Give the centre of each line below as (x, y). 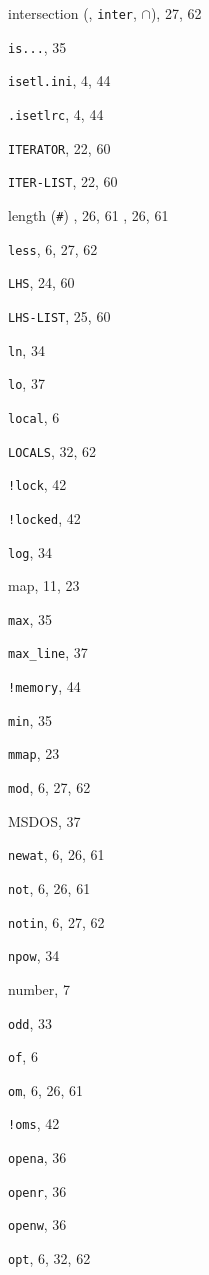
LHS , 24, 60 (41, 282)
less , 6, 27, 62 (53, 248)
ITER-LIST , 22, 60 (63, 181)
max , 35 (30, 618)
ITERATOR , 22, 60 (59, 147)
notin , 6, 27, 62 (56, 921)
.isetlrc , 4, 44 (56, 113)
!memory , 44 (44, 686)
